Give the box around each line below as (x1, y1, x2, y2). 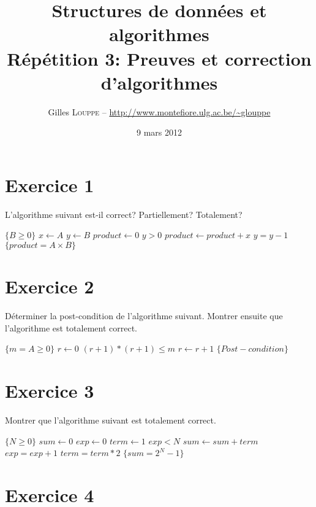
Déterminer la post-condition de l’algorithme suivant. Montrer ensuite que (5, 309, 283, 322)
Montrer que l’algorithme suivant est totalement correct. (5, 414, 216, 427)
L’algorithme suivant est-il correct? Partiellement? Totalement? (5, 207, 243, 220)
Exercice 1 (5, 172, 94, 197)
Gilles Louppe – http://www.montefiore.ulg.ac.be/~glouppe (48, 105, 271, 118)
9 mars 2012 (137, 126, 182, 139)
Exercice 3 (5, 378, 94, 403)
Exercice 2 (5, 274, 94, 299)
